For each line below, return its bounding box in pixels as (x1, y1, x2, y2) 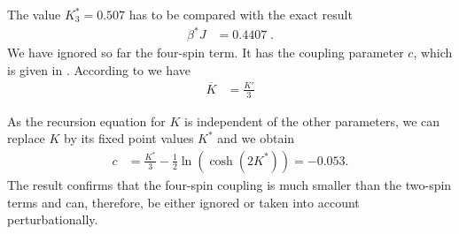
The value (7, 5, 61, 23)
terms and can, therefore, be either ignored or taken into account (7, 192, 360, 211)
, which (413, 43, 453, 62)
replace (7, 129, 45, 147)
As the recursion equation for (7, 111, 166, 130)
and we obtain (217, 129, 295, 147)
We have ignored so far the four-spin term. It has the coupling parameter (7, 43, 404, 62)
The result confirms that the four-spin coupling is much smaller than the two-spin (7, 175, 452, 193)
